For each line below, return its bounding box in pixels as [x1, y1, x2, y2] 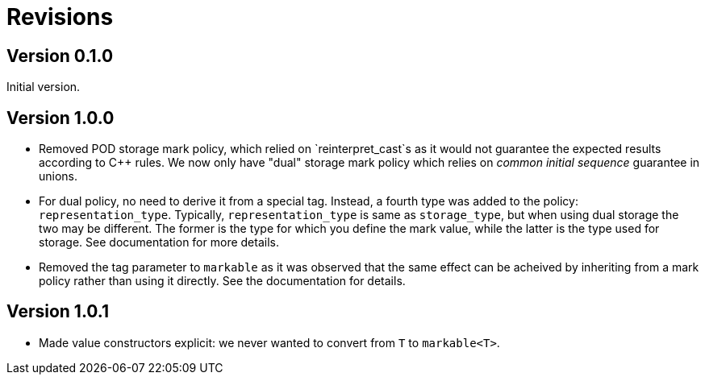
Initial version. [6, 80, 81, 94]
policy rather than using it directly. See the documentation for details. [39, 274, 406, 288]
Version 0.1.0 [6, 45, 114, 66]
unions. [39, 169, 78, 184]
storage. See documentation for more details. [39, 235, 279, 250]
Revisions [6, 3, 114, 31]
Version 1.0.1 [6, 301, 110, 322]
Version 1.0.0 [6, 107, 115, 128]
